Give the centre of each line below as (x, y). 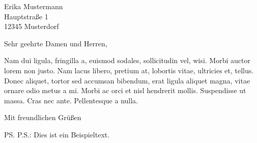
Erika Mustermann (34, 6)
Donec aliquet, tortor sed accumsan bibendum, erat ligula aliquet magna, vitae (127, 80)
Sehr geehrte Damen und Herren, (56, 43)
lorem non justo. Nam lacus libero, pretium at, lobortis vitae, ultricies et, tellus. (129, 70)
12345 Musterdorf (32, 26)
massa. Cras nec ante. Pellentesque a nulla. (71, 100)
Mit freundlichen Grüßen (43, 117)
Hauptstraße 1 (26, 16)
